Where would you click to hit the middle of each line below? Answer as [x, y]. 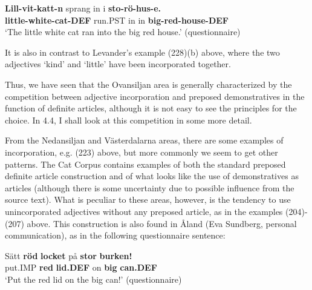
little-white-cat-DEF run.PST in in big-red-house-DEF [117, 20]
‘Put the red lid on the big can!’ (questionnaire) [93, 279]
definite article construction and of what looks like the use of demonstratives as [152, 176]
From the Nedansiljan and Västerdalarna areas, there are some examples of [144, 140]
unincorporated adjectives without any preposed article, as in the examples [144, 211]
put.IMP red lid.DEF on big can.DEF [81, 267]
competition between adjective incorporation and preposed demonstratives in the [155, 96]
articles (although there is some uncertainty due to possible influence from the [150, 187]
